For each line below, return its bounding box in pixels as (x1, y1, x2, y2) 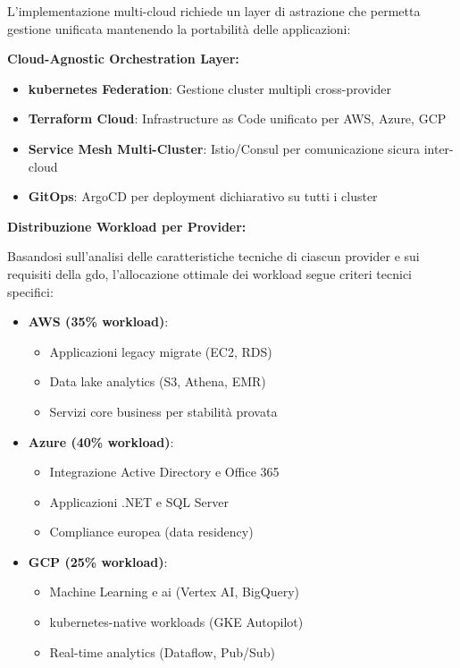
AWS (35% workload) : (28, 312, 169, 331)
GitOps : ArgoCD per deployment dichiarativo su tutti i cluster (28, 187, 378, 206)
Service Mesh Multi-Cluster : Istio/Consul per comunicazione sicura (28, 139, 420, 157)
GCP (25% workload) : (28, 552, 168, 571)
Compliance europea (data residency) (49, 522, 254, 541)
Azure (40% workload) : (28, 432, 174, 451)
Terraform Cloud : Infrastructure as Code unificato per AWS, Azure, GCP (28, 109, 447, 128)
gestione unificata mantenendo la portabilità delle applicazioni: (7, 19, 351, 38)
